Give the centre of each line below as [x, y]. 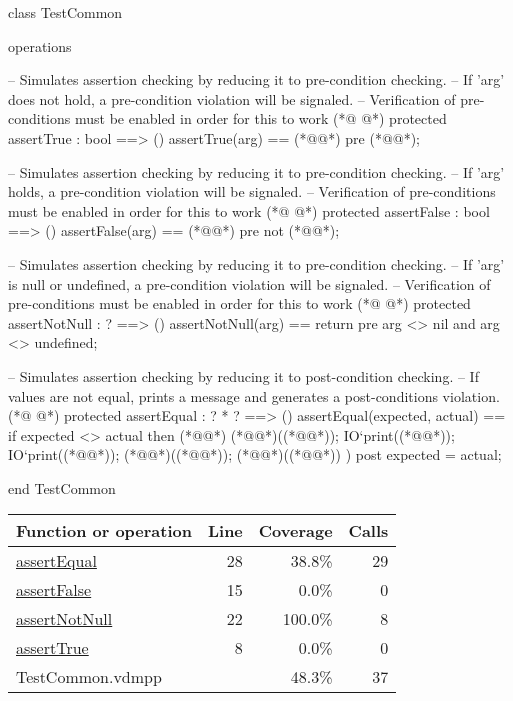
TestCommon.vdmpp [89, 677]
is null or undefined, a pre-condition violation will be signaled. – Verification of [249, 283]
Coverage [295, 531]
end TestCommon [62, 487]
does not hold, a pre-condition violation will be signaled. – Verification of [232, 98]
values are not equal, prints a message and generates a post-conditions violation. [254, 395]
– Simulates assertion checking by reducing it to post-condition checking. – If [243, 375]
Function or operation [104, 531]
